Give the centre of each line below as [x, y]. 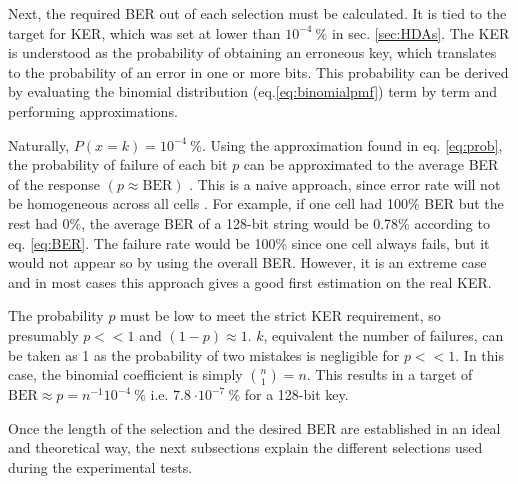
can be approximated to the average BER [371, 164]
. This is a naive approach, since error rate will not [345, 183]
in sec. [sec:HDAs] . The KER [420, 32]
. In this [479, 354]
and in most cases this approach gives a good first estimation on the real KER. [250, 281]
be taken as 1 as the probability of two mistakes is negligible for [204, 354]
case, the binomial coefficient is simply [125, 374]
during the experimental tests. [100, 466]
